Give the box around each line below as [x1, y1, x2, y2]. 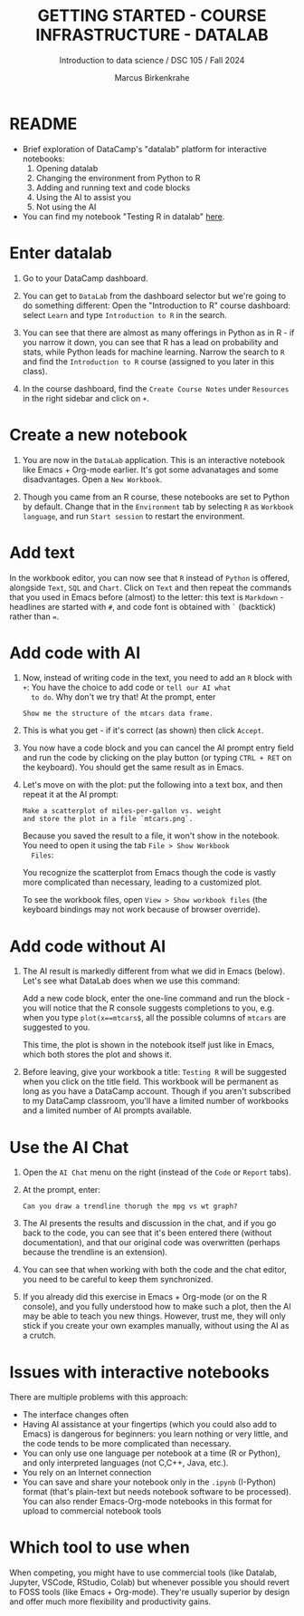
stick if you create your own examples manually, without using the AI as [22, 1321, 290, 1331]
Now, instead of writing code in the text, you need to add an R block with [22, 673, 292, 683]
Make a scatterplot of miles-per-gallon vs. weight [22, 807, 222, 816]
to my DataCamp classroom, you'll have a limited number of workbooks [22, 1096, 290, 1107]
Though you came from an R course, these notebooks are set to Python [22, 491, 290, 502]
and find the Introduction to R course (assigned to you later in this [22, 355, 274, 367]
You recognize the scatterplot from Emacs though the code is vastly [22, 867, 276, 878]
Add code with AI [9, 643, 141, 663]
